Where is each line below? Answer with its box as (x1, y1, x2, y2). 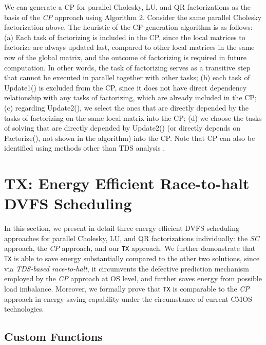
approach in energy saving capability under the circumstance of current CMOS (4, 293, 253, 304)
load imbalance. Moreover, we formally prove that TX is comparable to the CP (4, 283, 250, 294)
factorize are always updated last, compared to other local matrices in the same (4, 42, 255, 52)
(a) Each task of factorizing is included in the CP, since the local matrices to (4, 31, 245, 42)
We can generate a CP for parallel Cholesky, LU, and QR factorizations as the (4, 2, 251, 12)
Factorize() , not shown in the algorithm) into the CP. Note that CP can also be (4, 132, 255, 143)
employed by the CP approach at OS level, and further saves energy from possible (4, 273, 262, 284)
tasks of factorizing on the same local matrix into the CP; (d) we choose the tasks (4, 112, 262, 123)
